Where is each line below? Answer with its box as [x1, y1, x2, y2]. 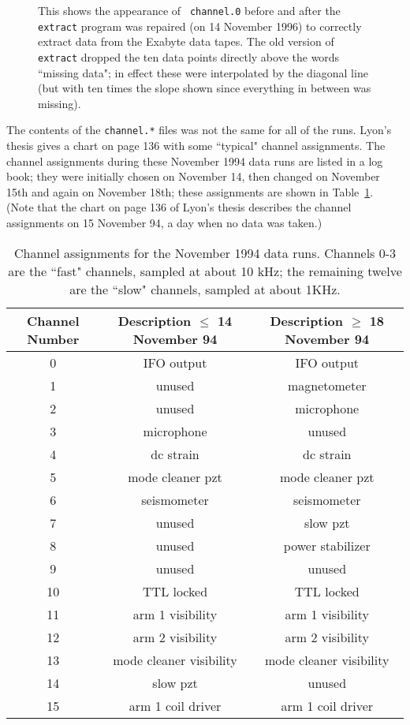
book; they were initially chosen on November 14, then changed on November [6, 168, 380, 185]
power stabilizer [283, 536, 371, 555]
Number [27, 329, 80, 348]
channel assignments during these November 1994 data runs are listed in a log [6, 152, 383, 169]
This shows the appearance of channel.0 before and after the [38, 2, 341, 18]
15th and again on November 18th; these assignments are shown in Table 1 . [6, 183, 374, 200]
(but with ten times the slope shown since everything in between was [38, 80, 371, 96]
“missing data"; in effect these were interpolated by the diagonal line [38, 64, 368, 80]
